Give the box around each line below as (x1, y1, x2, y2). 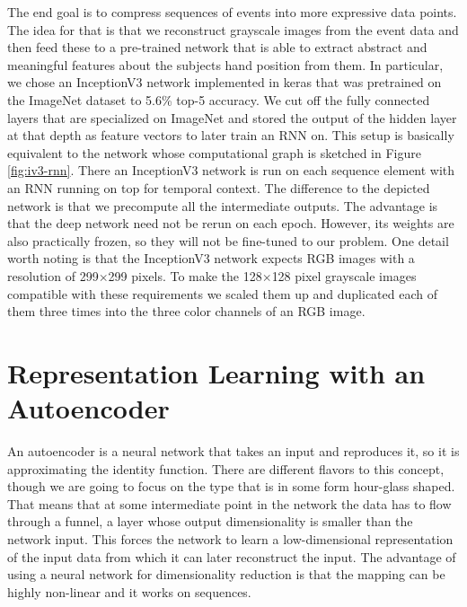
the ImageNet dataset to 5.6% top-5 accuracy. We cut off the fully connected (7, 90, 430, 109)
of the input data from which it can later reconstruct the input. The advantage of (7, 547, 456, 566)
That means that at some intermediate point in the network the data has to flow (7, 494, 452, 513)
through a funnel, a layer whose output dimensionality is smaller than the (7, 512, 413, 531)
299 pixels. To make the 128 (108, 266, 262, 285)
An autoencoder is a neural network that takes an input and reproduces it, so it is (7, 442, 460, 460)
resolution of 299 (7, 266, 99, 285)
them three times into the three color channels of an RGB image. (7, 302, 366, 321)
